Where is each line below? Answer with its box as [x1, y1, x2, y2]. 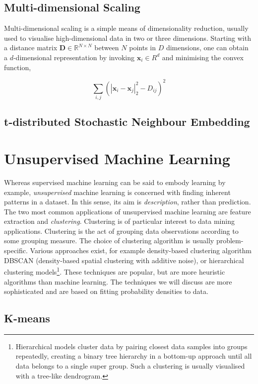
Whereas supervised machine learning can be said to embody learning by [4, 177, 226, 187]
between [94, 42, 119, 53]
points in [129, 42, 156, 53]
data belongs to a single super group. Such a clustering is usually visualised [15, 361, 245, 371]
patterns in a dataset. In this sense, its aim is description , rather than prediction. [4, 196, 251, 207]
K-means [4, 310, 50, 326]
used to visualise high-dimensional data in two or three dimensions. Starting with [4, 32, 251, 43]
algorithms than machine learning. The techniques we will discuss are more [4, 276, 232, 287]
